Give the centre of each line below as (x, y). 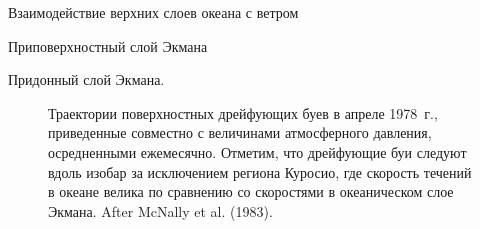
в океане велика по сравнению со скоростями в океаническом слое (251, 191)
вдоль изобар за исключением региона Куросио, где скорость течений (260, 171)
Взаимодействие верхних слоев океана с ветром (153, 12)
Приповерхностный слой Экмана (108, 45)
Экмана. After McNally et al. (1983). (160, 210)
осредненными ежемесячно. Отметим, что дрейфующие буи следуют (257, 151)
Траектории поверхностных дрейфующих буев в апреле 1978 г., (243, 112)
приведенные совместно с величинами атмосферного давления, (240, 132)
